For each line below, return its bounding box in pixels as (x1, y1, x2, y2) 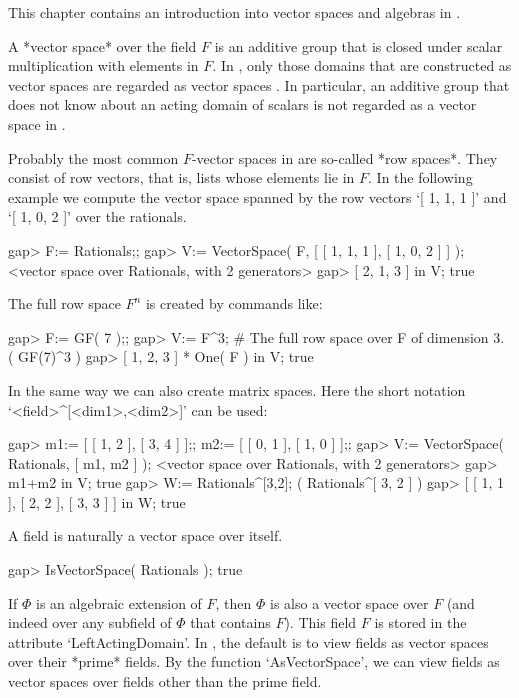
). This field (284, 612, 357, 633)
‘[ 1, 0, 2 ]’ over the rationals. (8, 206, 187, 227)
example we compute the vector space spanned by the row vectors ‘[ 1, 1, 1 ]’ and (8, 186, 507, 207)
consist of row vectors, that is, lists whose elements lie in (8, 167, 355, 188)
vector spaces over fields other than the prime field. (8, 671, 322, 692)
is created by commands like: (145, 293, 323, 314)
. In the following (368, 167, 473, 188)
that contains (190, 612, 271, 633)
